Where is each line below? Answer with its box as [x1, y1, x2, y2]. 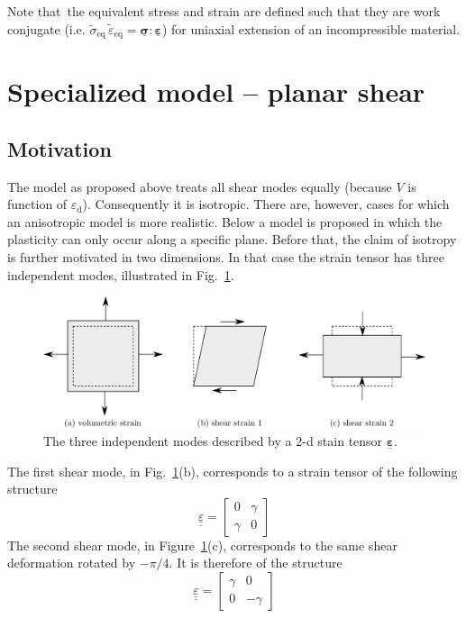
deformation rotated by [7, 553, 136, 572]
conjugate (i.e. [7, 19, 86, 38]
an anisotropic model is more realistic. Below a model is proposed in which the [7, 212, 443, 231]
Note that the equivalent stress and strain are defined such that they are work [7, 2, 441, 20]
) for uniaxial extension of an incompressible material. [161, 19, 461, 38]
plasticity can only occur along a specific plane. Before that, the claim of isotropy [7, 230, 457, 249]
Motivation [7, 134, 112, 162]
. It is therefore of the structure [169, 553, 343, 572]
